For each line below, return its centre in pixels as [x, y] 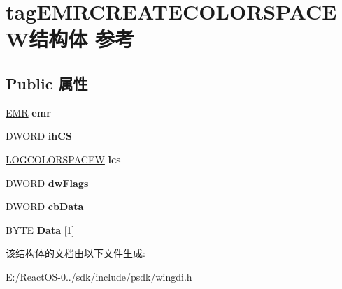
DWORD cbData [45, 206]
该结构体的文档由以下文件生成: [76, 253]
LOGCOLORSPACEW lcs [63, 159]
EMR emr [28, 112]
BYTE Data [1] [40, 229]
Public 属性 [47, 83]
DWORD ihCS [39, 136]
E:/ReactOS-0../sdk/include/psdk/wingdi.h [99, 276]
